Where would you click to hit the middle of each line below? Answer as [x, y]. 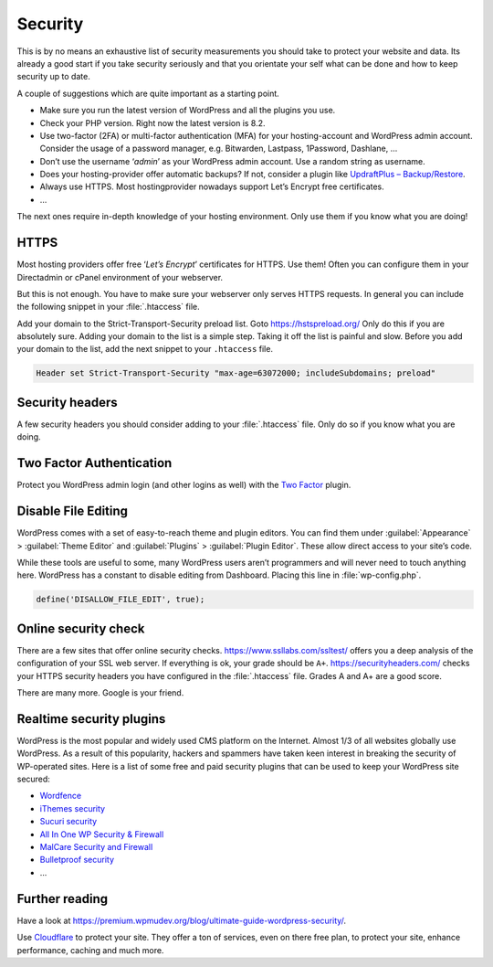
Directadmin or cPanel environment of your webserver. [120, 277]
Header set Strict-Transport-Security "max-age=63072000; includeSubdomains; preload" [236, 373]
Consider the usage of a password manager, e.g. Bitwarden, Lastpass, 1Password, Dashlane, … [219, 149]
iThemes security [72, 808]
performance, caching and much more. [90, 950]
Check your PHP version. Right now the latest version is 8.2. [152, 122]
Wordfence [61, 796]
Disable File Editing [72, 511]
